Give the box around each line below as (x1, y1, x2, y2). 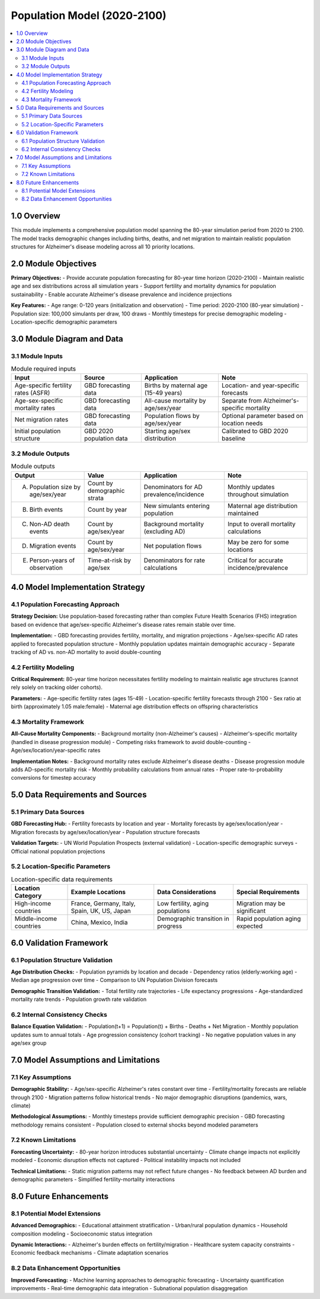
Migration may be (236, 899, 286, 908)
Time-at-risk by (87, 556, 132, 564)
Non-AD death (29, 519, 70, 528)
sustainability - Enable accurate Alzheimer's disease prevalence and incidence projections (11, 291, 232, 298)
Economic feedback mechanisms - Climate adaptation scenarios (11, 1249, 169, 1256)
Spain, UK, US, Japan (71, 907, 132, 915)
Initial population (14, 427, 61, 435)
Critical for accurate (227, 556, 284, 564)
